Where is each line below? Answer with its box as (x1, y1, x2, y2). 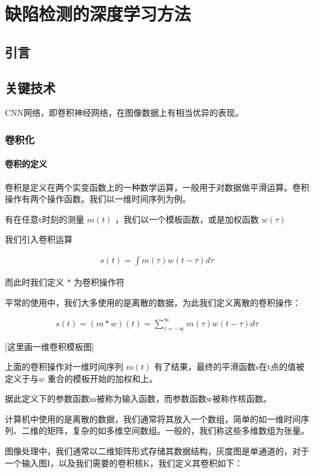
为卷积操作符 (74, 276, 125, 288)
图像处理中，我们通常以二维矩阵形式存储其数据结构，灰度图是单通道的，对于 (5, 445, 309, 457)
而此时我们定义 (5, 276, 64, 288)
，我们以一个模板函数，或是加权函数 (115, 212, 259, 225)
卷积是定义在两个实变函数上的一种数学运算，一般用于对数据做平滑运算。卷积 (5, 180, 309, 193)
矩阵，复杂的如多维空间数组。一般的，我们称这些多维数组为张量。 (46, 424, 309, 437)
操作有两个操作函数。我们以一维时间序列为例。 (5, 192, 191, 205)
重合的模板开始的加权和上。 (47, 372, 158, 384)
